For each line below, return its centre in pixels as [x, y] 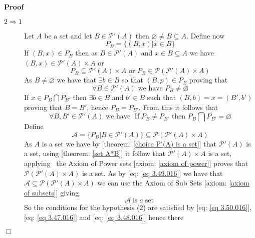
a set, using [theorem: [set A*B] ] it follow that [95, 153]
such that [161, 97]
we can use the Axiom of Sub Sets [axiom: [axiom [174, 183]
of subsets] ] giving [52, 192]
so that [132, 80]
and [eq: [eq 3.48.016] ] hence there [132, 217]
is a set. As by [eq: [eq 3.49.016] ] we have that [152, 173]
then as [86, 53]
